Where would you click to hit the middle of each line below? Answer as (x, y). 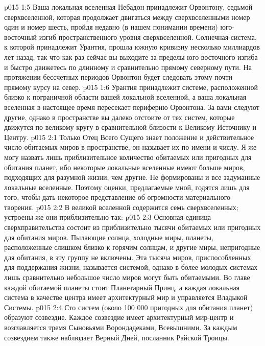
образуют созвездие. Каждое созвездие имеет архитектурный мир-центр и (119, 317)
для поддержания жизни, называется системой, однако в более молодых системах (131, 267)
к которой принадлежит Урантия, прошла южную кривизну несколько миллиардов (132, 47)
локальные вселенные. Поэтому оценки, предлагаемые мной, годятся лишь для (127, 187)
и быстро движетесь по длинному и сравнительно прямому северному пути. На (128, 67)
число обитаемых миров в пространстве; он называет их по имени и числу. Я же (130, 147)
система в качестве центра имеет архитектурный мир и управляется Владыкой (126, 297)
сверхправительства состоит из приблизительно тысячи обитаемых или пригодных (132, 227)
